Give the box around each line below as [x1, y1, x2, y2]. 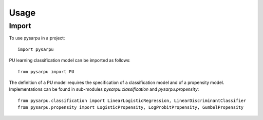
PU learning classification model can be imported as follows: [9, 58, 131, 63]
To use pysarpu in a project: [9, 35, 65, 41]
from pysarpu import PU [18, 69, 75, 74]
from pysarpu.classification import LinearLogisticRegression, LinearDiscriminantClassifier [18, 98, 246, 103]
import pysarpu [18, 46, 54, 52]
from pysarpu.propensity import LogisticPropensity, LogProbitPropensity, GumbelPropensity [18, 105, 244, 110]
